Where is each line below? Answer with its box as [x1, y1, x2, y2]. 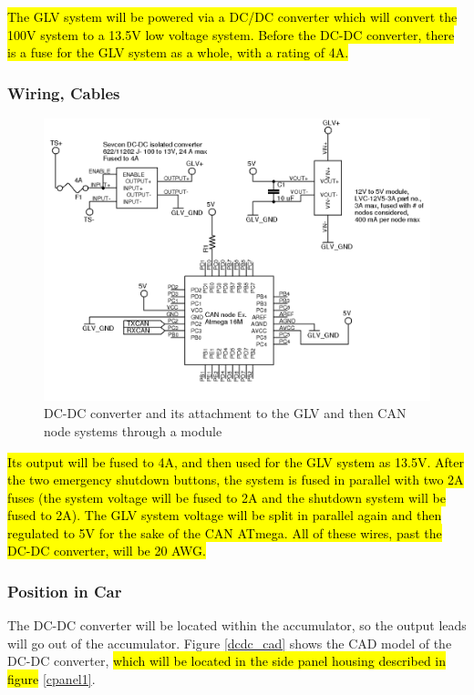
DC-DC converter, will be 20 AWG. [7, 541, 206, 560]
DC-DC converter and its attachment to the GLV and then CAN [44, 404, 407, 423]
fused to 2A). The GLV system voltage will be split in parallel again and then [7, 506, 442, 525]
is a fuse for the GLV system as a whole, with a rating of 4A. [7, 43, 349, 62]
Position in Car [7, 579, 122, 602]
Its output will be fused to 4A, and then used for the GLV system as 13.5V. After [7, 452, 464, 471]
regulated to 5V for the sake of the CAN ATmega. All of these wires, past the [7, 523, 442, 542]
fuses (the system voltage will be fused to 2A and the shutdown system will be [7, 487, 446, 506]
